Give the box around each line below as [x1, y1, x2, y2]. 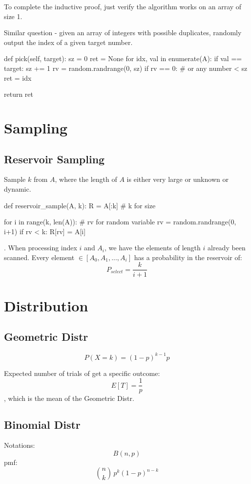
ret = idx [4, 72, 32, 83]
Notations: [4, 440, 35, 450]
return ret [4, 89, 34, 99]
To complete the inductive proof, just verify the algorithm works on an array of [4, 1, 242, 11]
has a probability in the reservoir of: [134, 252, 242, 262]
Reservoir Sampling [4, 151, 105, 166]
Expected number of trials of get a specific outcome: [4, 368, 160, 378]
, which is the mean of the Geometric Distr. [4, 393, 134, 403]
